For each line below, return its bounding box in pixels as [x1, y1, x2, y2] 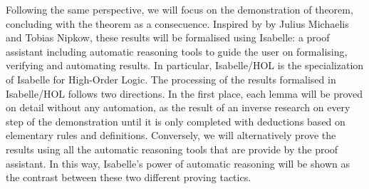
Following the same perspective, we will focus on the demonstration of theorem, [6, 2, 353, 16]
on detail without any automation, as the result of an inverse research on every [6, 100, 350, 115]
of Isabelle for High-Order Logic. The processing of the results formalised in [6, 71, 336, 86]
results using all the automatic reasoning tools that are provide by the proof [6, 141, 338, 156]
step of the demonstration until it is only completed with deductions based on [6, 113, 345, 128]
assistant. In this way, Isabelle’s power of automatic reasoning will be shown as [6, 155, 350, 170]
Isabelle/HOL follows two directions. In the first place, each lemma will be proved [6, 86, 363, 101]
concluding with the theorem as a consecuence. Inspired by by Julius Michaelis [6, 16, 349, 31]
